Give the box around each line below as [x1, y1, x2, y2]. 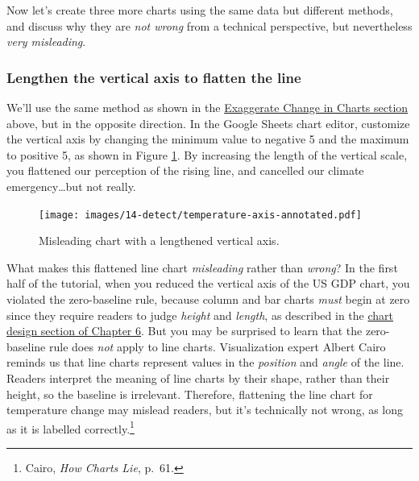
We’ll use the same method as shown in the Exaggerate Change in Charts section [6, 99, 409, 115]
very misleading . [6, 33, 86, 50]
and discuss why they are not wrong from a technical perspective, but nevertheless [6, 17, 413, 34]
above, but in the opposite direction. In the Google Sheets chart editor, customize [6, 114, 410, 131]
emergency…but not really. [6, 177, 136, 194]
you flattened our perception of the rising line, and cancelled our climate [6, 162, 364, 179]
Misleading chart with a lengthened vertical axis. [39, 232, 280, 249]
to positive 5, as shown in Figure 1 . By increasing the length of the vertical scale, [6, 146, 408, 163]
